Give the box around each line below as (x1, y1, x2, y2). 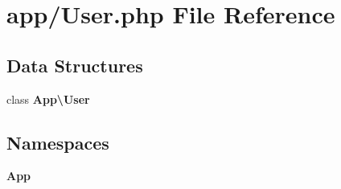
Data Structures (6, 52, 143, 77)
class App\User (6, 90, 90, 107)
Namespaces (6, 129, 109, 154)
